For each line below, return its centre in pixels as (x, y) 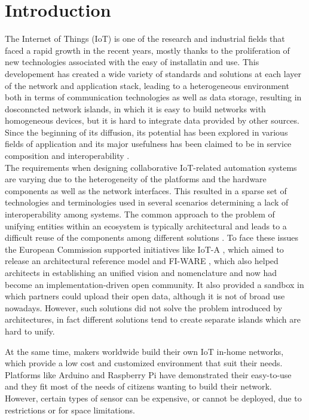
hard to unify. (30, 331)
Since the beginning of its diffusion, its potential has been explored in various (146, 132)
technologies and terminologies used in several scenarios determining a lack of (147, 202)
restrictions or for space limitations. (70, 410)
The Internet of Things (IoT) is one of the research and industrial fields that (145, 39)
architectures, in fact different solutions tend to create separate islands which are (153, 319)
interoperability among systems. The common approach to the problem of (140, 214)
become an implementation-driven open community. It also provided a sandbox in (154, 284)
